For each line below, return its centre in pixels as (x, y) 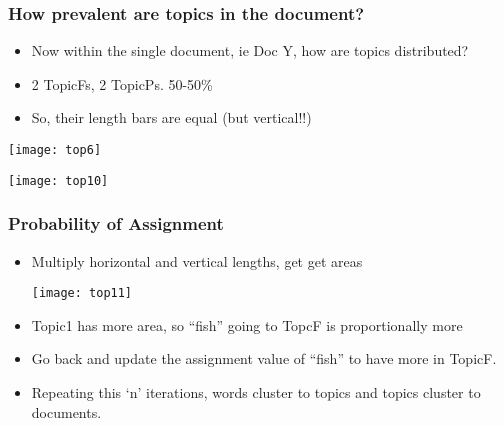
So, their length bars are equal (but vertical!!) (171, 117)
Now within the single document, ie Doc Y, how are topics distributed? (250, 50)
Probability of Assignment (116, 223)
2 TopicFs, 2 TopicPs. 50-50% (122, 83)
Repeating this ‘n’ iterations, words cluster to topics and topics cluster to (256, 391)
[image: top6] (55, 150)
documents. (66, 411)
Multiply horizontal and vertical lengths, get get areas (197, 260)
